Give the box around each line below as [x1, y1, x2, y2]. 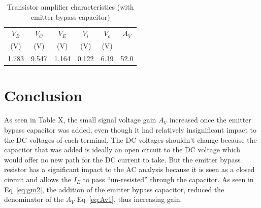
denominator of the [4, 194, 64, 204]
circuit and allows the [4, 174, 71, 184]
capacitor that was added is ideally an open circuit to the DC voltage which [4, 144, 241, 155]
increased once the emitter [169, 114, 251, 125]
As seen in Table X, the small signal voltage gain [4, 114, 156, 125]
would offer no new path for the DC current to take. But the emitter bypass [4, 154, 241, 164]
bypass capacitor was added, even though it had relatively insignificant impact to [4, 124, 257, 135]
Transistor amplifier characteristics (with [7, 2, 134, 12]
